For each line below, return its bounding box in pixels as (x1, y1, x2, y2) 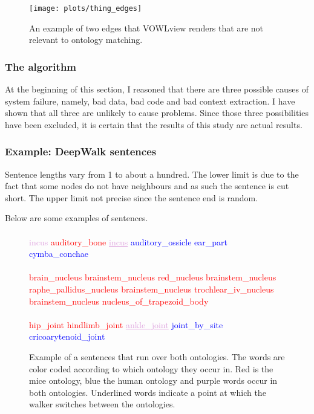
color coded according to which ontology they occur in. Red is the (29, 362, 273, 375)
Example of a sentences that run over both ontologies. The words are (29, 350, 285, 363)
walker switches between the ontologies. (29, 398, 175, 410)
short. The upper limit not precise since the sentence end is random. (5, 191, 258, 204)
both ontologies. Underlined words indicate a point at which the (29, 386, 266, 398)
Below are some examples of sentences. (5, 212, 148, 224)
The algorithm (5, 59, 77, 74)
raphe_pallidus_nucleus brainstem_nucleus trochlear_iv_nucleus (29, 283, 274, 295)
